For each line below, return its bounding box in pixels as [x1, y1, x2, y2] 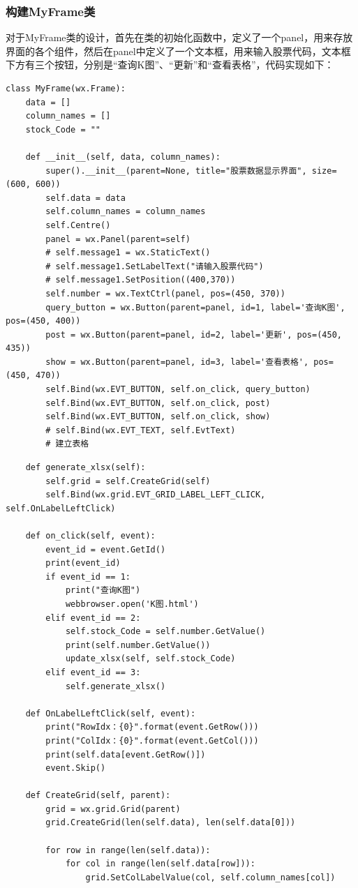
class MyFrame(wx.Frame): [6, 84, 126, 93]
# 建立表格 [45, 439, 89, 449]
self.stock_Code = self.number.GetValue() [65, 626, 266, 637]
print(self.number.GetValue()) [65, 640, 211, 650]
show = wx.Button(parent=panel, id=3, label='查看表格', [45, 356, 309, 367]
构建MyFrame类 [6, 2, 96, 20]
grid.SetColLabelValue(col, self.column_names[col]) [85, 872, 336, 882]
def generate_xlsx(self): [25, 462, 146, 473]
